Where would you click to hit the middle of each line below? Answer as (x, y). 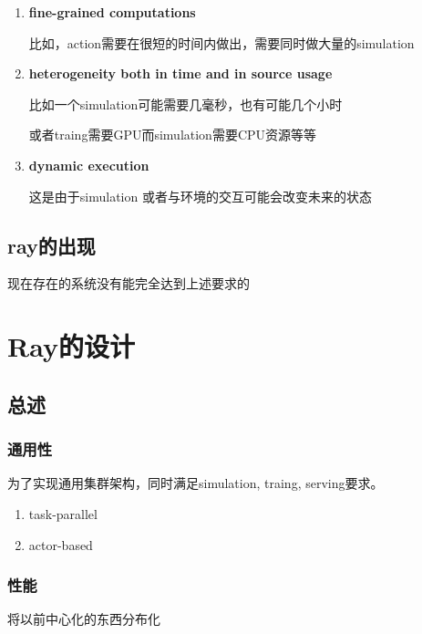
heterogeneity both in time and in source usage (180, 73)
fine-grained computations (112, 12)
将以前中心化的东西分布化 (84, 619)
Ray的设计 (71, 346)
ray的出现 (51, 245)
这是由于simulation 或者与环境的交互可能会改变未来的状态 (200, 196)
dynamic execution (89, 165)
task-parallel (63, 513)
